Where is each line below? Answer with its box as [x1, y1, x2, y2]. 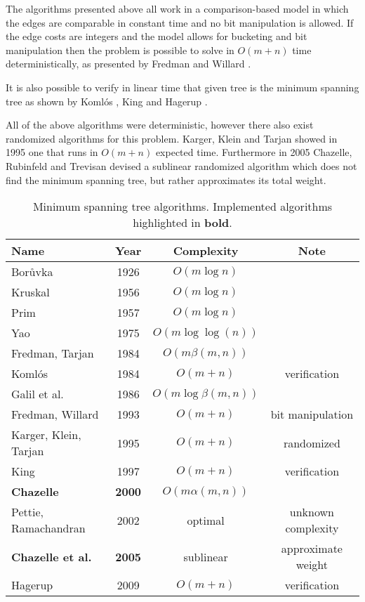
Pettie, [11, 504, 44, 521]
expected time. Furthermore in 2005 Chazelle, [155, 145, 352, 159]
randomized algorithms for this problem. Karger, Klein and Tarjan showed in [6, 131, 338, 145]
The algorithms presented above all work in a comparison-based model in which [6, 1, 349, 15]
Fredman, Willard [11, 406, 99, 423]
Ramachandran [11, 520, 86, 537]
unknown [289, 504, 334, 521]
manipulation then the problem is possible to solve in [6, 42, 234, 57]
